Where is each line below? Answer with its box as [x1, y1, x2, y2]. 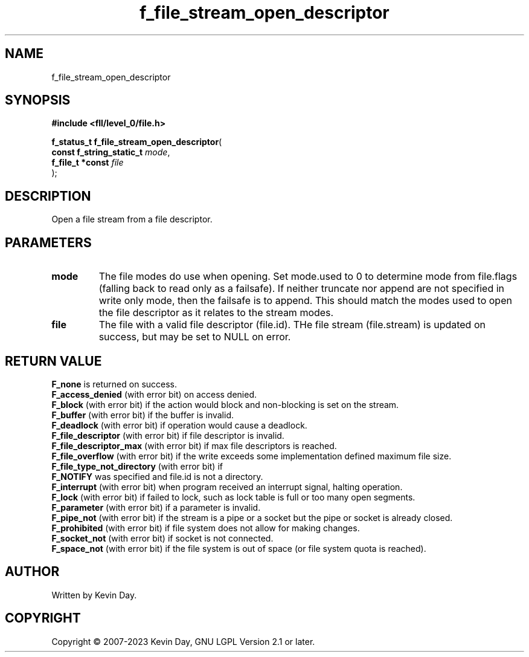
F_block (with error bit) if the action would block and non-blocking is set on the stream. [51, 399, 399, 410]
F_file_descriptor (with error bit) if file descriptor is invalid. [51, 430, 284, 441]
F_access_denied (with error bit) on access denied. [51, 389, 257, 400]
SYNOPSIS [5, 92, 71, 108]
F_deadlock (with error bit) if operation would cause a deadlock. [51, 419, 307, 430]
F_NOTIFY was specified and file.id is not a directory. [51, 471, 263, 482]
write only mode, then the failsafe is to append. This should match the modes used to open [98, 294, 512, 307]
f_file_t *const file [51, 157, 124, 168]
